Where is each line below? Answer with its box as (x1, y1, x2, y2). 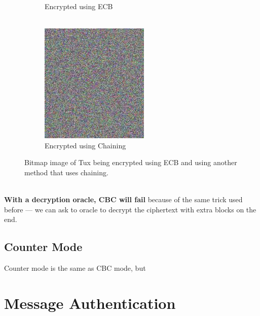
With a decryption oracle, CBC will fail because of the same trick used (4, 194, 243, 205)
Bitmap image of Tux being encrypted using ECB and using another (24, 157, 237, 168)
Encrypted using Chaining (45, 140, 126, 150)
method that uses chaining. (24, 167, 108, 177)
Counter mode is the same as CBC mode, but (4, 263, 146, 273)
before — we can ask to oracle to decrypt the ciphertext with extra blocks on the (4, 204, 256, 214)
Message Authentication (4, 292, 176, 313)
